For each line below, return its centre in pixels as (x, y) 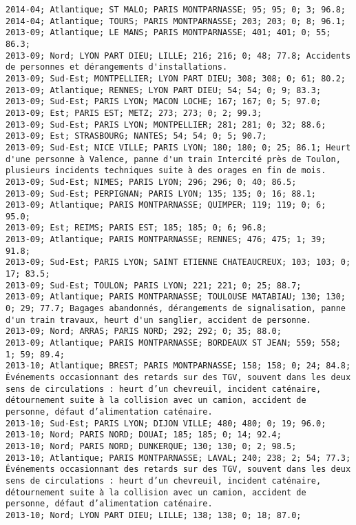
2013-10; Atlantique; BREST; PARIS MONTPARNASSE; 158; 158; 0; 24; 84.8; (178, 366)
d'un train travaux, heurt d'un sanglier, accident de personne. (158, 320)
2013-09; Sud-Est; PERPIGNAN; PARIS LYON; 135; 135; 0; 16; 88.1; (161, 194)
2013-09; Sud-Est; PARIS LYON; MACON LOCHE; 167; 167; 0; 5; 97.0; (164, 102)
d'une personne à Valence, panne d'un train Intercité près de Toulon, (173, 159)
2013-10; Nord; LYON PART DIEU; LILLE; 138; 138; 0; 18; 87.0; (154, 515)
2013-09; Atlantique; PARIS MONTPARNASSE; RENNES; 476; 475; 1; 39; (166, 240)
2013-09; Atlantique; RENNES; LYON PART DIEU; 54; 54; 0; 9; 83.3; (164, 90)
